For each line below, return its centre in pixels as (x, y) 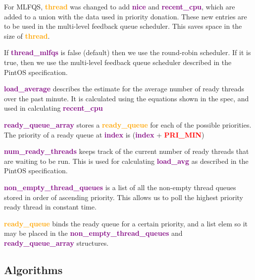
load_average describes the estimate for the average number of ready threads (124, 89)
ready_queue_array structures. (56, 243)
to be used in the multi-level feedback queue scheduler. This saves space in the (123, 26)
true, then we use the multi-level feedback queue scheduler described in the (118, 62)
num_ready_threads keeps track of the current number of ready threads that (127, 151)
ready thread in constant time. (50, 207)
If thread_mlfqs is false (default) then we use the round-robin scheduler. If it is (127, 52)
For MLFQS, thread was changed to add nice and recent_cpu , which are (120, 6)
